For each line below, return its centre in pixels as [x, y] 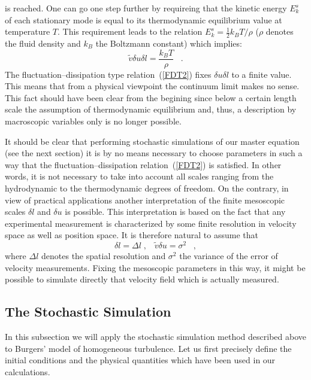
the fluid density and [43, 43]
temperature [28, 31]
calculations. [28, 371]
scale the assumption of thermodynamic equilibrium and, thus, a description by [151, 109]
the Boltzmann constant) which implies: [169, 43]
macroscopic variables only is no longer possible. [93, 121]
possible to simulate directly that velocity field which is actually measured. [142, 279]
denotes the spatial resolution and [104, 256]
